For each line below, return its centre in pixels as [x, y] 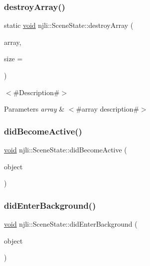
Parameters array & [34, 109]
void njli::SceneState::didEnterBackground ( [71, 224]
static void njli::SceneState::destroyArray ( [69, 25]
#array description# [107, 109]
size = [13, 59]
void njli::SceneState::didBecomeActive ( [66, 149]
